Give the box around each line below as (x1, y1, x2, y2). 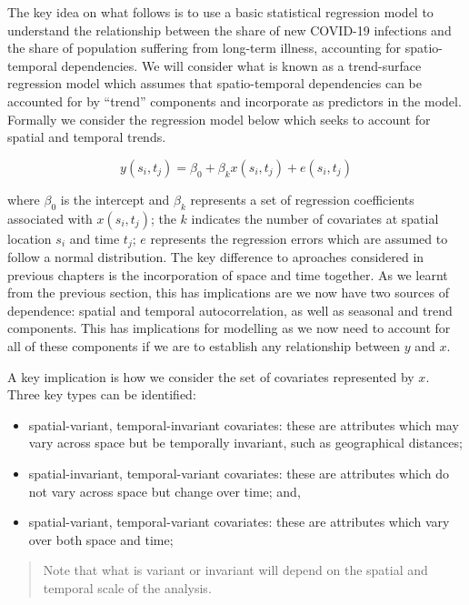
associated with (7, 208, 93, 227)
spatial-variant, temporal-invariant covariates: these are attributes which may (28, 415, 459, 434)
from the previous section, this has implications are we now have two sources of (7, 283, 449, 302)
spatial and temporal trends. (7, 127, 166, 146)
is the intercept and (60, 189, 170, 208)
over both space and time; (28, 529, 174, 549)
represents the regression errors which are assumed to (150, 228, 448, 247)
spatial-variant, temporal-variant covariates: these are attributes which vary (28, 512, 450, 531)
